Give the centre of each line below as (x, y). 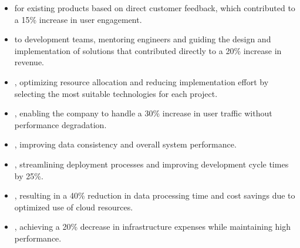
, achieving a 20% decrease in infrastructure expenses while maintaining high (153, 227)
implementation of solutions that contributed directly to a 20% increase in (148, 50)
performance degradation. (60, 124)
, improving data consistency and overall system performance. (125, 144)
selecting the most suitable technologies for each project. (116, 93)
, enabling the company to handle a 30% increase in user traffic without (143, 113)
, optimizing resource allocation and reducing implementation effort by (141, 81)
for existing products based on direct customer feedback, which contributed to (155, 8)
